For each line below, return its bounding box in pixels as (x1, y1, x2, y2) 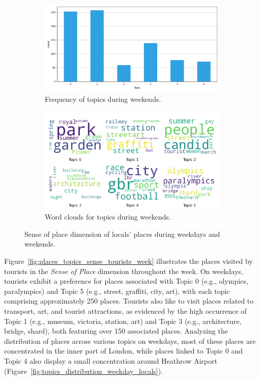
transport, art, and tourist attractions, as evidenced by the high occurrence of (4, 306, 247, 316)
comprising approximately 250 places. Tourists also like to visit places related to (4, 295, 254, 306)
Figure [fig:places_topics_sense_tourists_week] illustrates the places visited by (4, 256, 253, 266)
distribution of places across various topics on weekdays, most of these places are (4, 335, 256, 346)
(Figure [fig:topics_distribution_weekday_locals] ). (4, 365, 163, 376)
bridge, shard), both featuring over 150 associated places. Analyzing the (4, 325, 228, 336)
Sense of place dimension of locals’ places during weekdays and (24, 228, 220, 239)
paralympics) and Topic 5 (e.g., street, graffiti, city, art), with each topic (4, 285, 230, 296)
